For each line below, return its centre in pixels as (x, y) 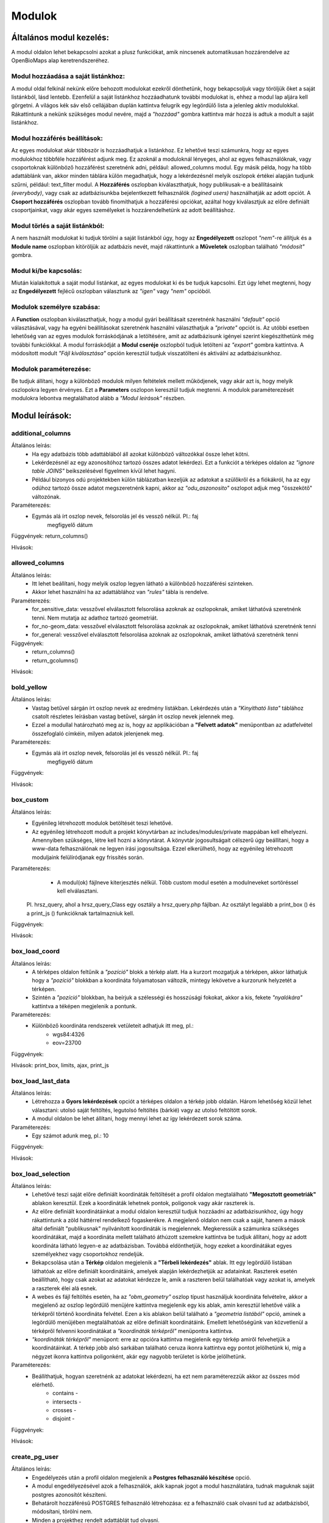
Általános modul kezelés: (60, 37)
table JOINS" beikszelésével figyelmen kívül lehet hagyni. (104, 471)
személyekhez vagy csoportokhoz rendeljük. (88, 1254)
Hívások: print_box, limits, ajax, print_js (60, 1065)
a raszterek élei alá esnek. (65, 1288)
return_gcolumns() (55, 660)
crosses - (65, 1410)
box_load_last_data (41, 1081)
